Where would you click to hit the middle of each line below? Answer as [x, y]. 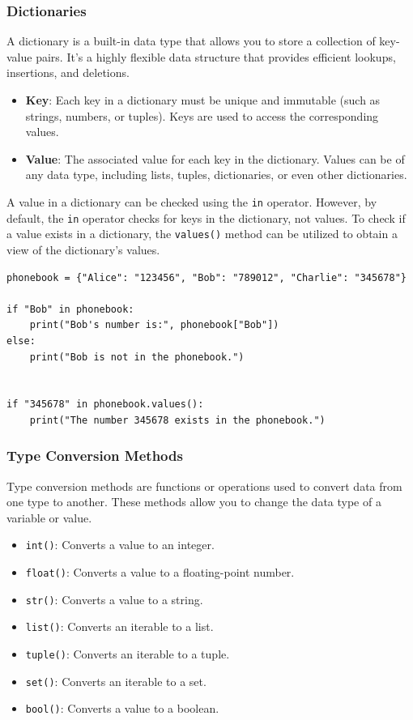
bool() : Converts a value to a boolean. [122, 708]
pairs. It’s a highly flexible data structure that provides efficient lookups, [216, 56]
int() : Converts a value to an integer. [120, 545]
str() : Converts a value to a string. [114, 599]
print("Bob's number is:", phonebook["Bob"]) [154, 325]
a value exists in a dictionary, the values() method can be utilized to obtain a [202, 234]
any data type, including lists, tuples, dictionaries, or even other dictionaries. [216, 175]
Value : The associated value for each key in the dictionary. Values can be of [215, 158]
